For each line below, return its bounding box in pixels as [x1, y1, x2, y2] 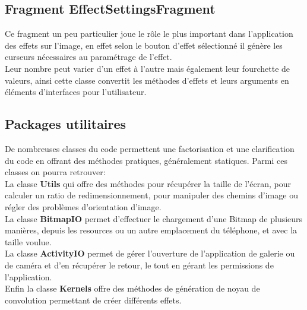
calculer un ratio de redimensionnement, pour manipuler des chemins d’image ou [5, 189, 298, 201]
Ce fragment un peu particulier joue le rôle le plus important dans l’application [5, 27, 293, 40]
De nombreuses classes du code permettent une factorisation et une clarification [5, 142, 295, 154]
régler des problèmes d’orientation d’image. [5, 200, 162, 213]
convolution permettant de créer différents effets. [5, 293, 182, 306]
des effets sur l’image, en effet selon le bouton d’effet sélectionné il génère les [5, 39, 283, 51]
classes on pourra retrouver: [5, 166, 106, 178]
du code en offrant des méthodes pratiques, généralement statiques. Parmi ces [5, 154, 287, 166]
